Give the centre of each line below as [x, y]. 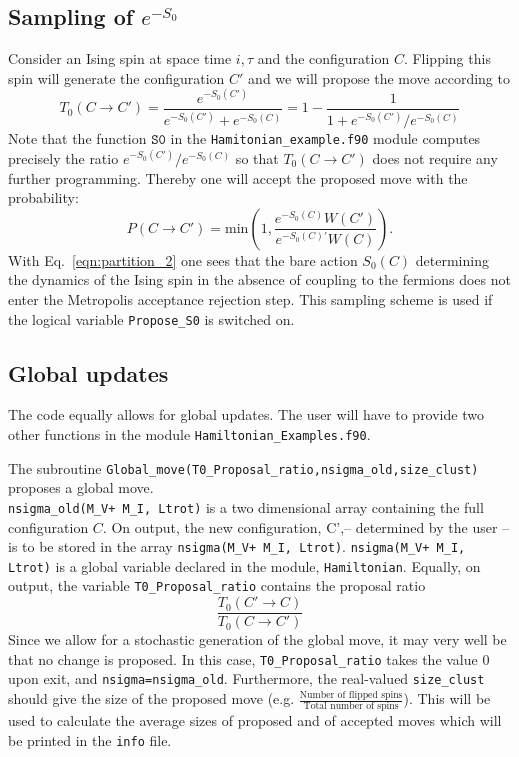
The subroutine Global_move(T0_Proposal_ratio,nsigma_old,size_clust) [243, 467]
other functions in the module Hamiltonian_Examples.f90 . [189, 433]
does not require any [435, 157]
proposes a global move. [81, 487]
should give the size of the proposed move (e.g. [151, 698]
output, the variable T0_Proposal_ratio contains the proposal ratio [217, 585]
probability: [43, 197]
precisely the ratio [63, 157]
